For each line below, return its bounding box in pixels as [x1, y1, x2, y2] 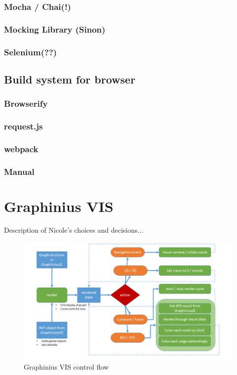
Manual [4, 165, 35, 177]
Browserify [4, 97, 48, 110]
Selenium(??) [4, 45, 57, 58]
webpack [4, 142, 39, 155]
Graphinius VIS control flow [24, 361, 109, 372]
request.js [4, 120, 43, 132]
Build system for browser [4, 71, 136, 86]
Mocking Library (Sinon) [4, 23, 106, 35]
